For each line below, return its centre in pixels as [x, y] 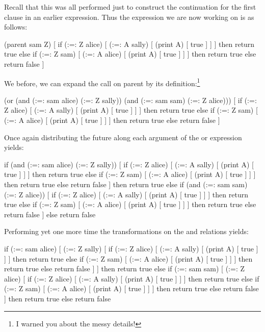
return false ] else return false [50, 214]
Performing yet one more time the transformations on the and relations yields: [126, 231]
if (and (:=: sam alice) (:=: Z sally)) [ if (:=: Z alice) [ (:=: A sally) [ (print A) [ [129, 164]
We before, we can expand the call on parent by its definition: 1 [102, 82]
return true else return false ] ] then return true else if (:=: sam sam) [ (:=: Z [125, 269]
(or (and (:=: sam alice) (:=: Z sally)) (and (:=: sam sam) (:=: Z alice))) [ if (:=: [130, 100]
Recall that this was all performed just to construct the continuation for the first [130, 7]
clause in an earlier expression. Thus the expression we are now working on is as [129, 17]
